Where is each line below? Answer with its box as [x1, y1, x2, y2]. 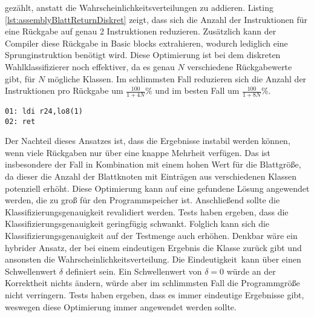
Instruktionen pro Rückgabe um [5, 84, 123, 97]
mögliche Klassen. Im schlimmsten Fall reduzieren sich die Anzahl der [47, 72, 307, 85]
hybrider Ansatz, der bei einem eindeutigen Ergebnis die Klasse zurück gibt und [5, 241, 302, 253]
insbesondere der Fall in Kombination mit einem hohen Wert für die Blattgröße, [5, 158, 301, 171]
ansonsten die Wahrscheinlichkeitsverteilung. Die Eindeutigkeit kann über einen [5, 253, 301, 266]
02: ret [5, 117, 36, 126]
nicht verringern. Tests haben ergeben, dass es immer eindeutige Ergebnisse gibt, [5, 289, 304, 301]
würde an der [226, 264, 276, 277]
